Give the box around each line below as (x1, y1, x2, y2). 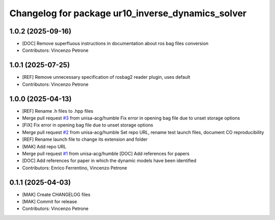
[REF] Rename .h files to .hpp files (22, 108, 94, 114)
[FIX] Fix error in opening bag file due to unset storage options (22, 122, 153, 128)
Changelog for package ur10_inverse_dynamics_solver (9, 8, 247, 19)
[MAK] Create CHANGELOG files (22, 191, 91, 198)
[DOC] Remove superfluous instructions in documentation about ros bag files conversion (22, 41, 209, 47)
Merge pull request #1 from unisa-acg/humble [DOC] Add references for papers (22, 150, 189, 156)
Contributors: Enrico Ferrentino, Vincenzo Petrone (22, 165, 127, 171)
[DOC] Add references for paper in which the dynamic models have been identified (22, 158, 197, 164)
